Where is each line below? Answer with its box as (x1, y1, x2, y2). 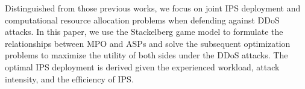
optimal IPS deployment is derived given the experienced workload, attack (5, 60, 280, 73)
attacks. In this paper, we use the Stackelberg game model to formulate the (5, 25, 283, 38)
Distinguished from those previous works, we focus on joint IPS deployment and (5, 2, 301, 14)
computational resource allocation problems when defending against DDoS (5, 13, 280, 26)
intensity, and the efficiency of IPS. (5, 72, 134, 85)
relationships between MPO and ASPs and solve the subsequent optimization (5, 37, 291, 49)
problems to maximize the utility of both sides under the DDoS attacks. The (5, 49, 288, 61)
